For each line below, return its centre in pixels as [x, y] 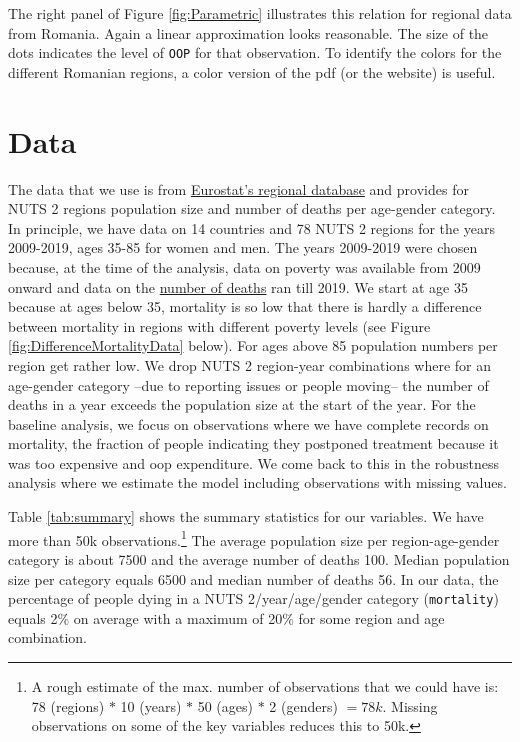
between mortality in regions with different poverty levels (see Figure [219, 325]
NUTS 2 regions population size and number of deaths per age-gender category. [252, 208]
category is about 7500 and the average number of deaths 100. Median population [259, 558]
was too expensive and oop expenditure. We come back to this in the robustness [253, 462]
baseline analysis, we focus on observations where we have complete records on [248, 423]
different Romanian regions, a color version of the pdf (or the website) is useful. [252, 71]
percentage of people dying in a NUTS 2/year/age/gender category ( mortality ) [253, 598]
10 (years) [151, 705]
